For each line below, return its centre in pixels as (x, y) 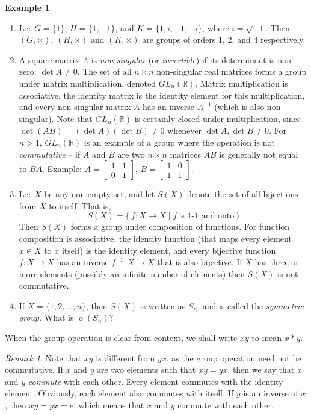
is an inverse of (271, 393)
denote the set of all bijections (243, 194)
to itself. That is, (80, 205)
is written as (163, 305)
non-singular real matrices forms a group (232, 71)
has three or (277, 262)
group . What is (46, 317)
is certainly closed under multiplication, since (218, 118)
